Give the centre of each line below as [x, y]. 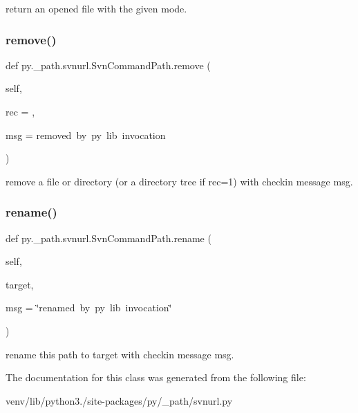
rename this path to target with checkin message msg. [120, 354]
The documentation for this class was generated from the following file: [156, 377]
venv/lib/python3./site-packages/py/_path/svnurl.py [119, 400]
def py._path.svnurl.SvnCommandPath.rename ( [109, 238]
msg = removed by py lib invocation [86, 135]
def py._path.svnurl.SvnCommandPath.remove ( [108, 65]
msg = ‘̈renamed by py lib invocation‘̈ [89, 308]
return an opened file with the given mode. [96, 8]
